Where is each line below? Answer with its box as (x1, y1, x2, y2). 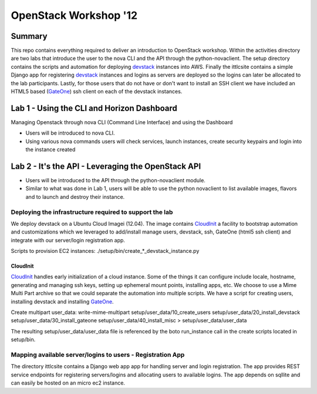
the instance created (25, 146, 76, 153)
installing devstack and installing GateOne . (11, 298, 114, 305)
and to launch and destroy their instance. (25, 193, 125, 200)
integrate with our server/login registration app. (11, 236, 126, 243)
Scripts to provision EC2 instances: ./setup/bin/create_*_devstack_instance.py (11, 248, 200, 255)
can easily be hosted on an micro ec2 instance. (11, 379, 126, 386)
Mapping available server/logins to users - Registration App (11, 350, 185, 359)
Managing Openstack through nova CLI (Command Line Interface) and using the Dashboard (11, 118, 233, 126)
